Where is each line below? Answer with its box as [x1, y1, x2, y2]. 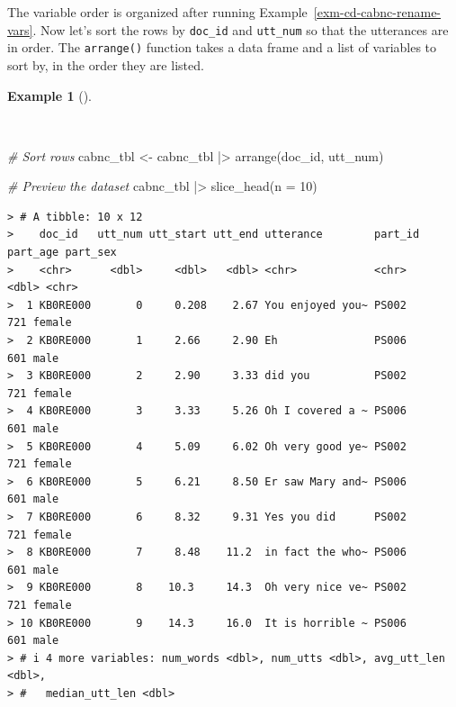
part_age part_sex [7, 246, 117, 259]
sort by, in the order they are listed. [7, 55, 204, 74]
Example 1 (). [7, 86, 92, 104]
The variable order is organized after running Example [7, 3, 308, 21]
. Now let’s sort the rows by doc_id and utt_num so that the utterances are [32, 20, 449, 39]
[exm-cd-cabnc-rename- [313, 3, 442, 21]
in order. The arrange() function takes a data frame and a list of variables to [7, 38, 437, 57]
